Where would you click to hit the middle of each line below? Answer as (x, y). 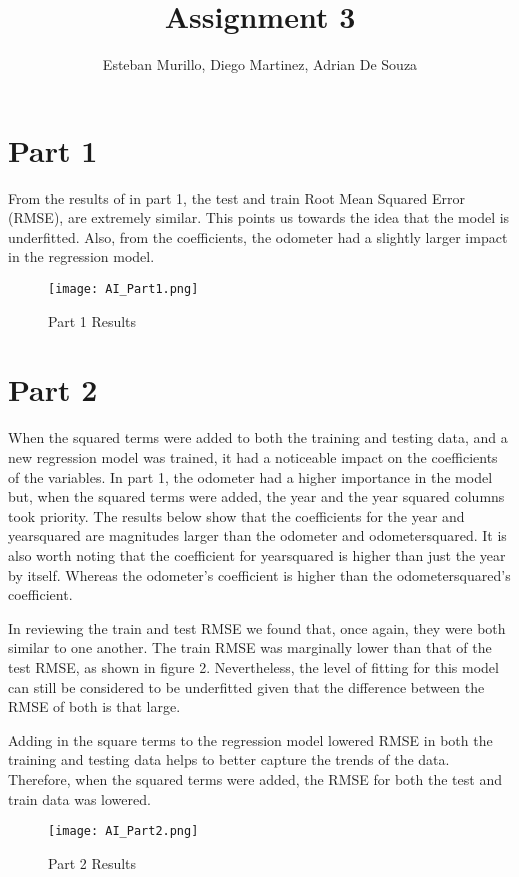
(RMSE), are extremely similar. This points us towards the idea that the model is (259, 217)
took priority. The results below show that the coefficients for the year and (236, 515)
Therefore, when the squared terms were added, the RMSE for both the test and (255, 778)
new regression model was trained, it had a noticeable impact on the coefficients (253, 457)
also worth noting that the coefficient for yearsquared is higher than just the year (257, 554)
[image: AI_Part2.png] (123, 831)
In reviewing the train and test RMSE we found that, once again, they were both (257, 627)
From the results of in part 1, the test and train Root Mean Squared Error (236, 197)
